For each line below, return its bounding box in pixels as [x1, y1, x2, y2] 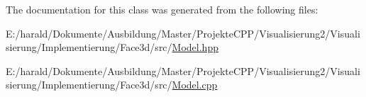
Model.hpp [172, 40, 218, 55]
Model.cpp [172, 77, 218, 92]
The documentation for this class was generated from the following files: [6, 2, 318, 16]
